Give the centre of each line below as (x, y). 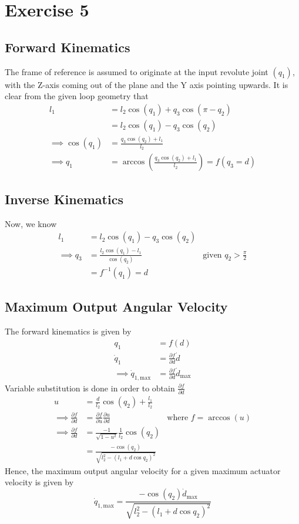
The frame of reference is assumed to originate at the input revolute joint (137, 71)
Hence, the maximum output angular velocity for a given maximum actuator (143, 470)
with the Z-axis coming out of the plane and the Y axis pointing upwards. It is (147, 84)
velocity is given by (39, 482)
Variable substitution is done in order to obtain (90, 388)
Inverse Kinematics (64, 199)
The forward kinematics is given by (68, 331)
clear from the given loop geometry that (77, 96)
